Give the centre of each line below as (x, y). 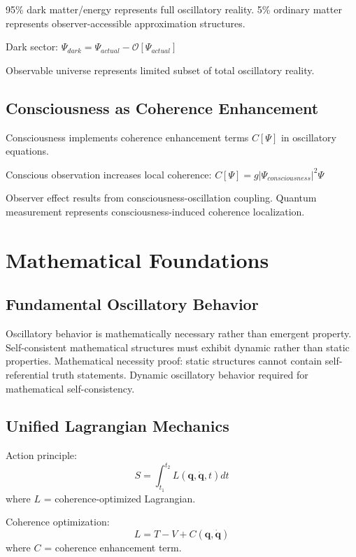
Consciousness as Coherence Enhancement (162, 107)
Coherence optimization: (58, 522)
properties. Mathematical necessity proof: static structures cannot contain (164, 361)
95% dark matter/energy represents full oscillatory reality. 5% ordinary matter (174, 9)
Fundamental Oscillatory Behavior (132, 304)
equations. (27, 151)
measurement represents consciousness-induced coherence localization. (155, 211)
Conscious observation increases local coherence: (109, 174)
